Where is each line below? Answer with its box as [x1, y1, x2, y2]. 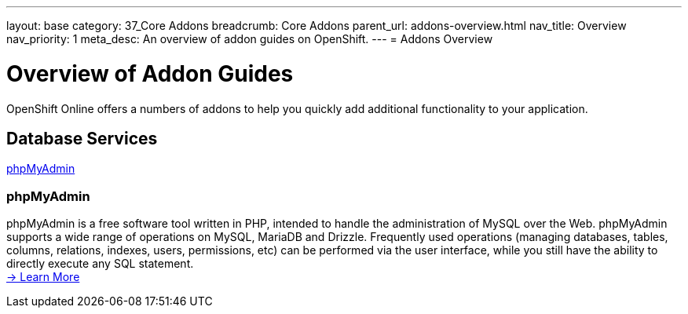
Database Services [6, 128, 158, 148]
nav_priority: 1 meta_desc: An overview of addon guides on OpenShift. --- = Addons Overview [6, 32, 493, 46]
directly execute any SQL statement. [6, 257, 194, 271]
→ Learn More [6, 270, 80, 284]
